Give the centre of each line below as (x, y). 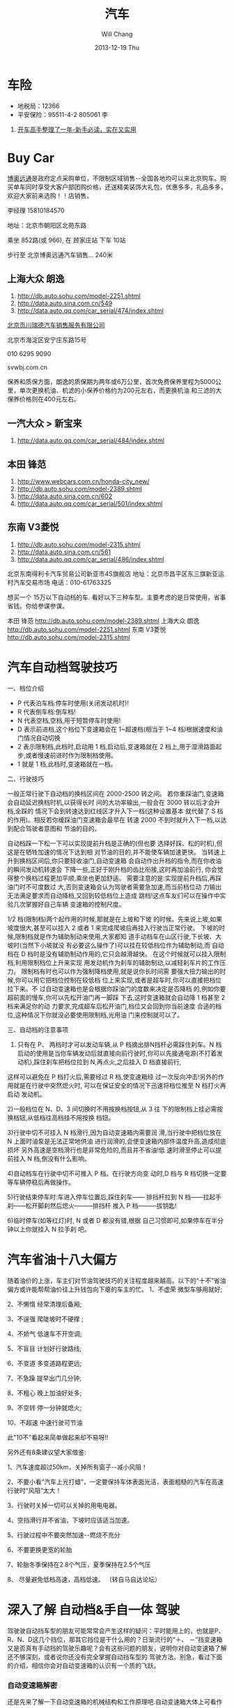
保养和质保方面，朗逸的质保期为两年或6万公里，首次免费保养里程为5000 (111, 382)
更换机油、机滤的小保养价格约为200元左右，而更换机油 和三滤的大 (126, 390)
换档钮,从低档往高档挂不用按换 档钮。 (61, 1117)
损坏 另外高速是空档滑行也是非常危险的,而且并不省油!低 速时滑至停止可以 (111, 1150)
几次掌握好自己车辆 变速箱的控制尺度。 (69, 904)
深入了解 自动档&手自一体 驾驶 (94, 1610)
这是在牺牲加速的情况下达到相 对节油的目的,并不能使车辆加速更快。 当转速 (114, 852)
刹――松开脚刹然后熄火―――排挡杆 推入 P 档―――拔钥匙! (92, 1206)
